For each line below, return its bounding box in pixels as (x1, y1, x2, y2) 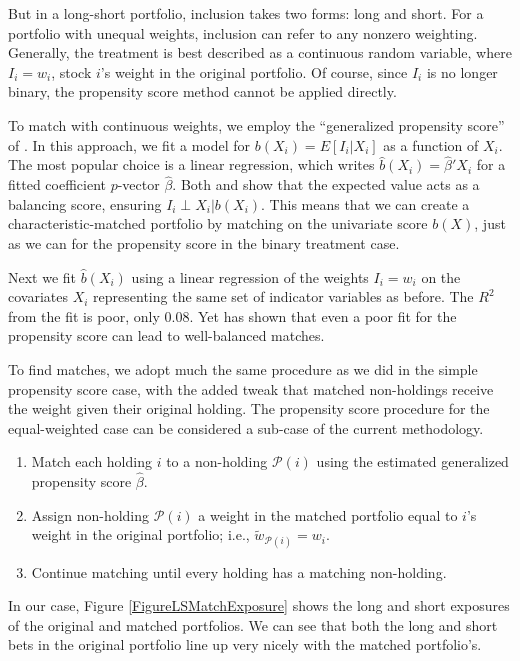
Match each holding (31, 451, 152, 472)
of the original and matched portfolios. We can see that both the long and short (8, 614, 498, 635)
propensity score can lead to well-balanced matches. (8, 325, 325, 346)
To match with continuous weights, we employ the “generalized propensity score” (8, 114, 505, 135)
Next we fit (8, 266, 77, 287)
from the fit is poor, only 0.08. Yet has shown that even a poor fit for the (8, 305, 457, 326)
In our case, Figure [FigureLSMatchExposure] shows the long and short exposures (8, 595, 510, 616)
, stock (51, 61, 92, 82)
